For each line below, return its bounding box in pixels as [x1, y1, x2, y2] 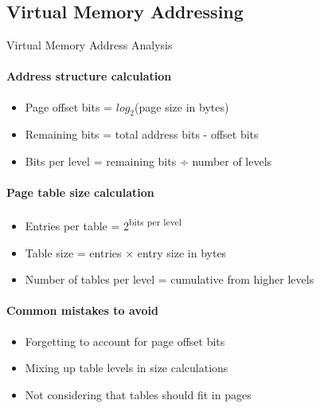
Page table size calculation [6, 184, 154, 201]
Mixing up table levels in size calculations [25, 359, 228, 376]
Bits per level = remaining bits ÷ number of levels [25, 152, 272, 169]
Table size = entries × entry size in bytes [25, 244, 227, 261]
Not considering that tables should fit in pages [25, 386, 252, 402]
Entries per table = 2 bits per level [25, 215, 181, 234]
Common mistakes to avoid [6, 302, 158, 319]
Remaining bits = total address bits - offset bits [25, 126, 259, 143]
